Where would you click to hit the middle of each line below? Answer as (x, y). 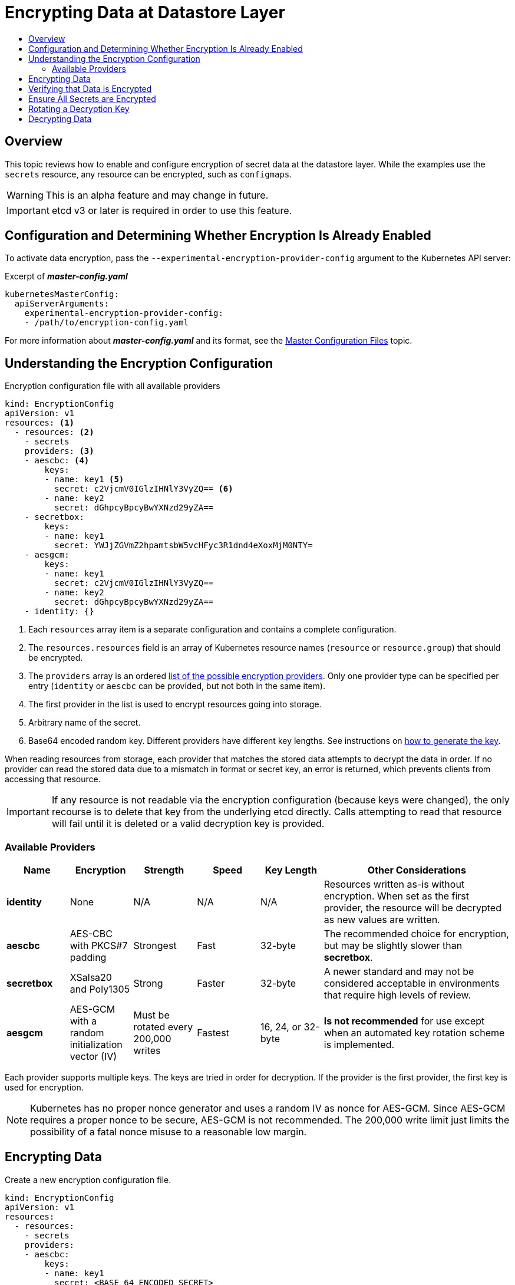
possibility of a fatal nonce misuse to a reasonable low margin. (169, 1132)
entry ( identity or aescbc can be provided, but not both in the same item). (177, 686)
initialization (96, 1045)
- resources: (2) (54, 432)
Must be (151, 1015)
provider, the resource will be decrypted (412, 908)
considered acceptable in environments (412, 983)
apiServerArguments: (62, 304)
